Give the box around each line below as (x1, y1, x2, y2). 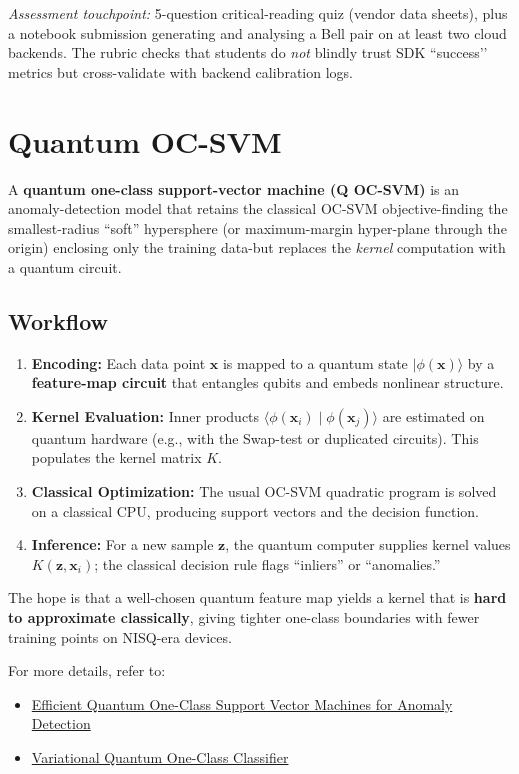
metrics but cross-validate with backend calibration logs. (8, 61, 353, 82)
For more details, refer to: (8, 660, 166, 681)
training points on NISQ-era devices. (8, 626, 232, 647)
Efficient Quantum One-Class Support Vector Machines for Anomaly (31, 693, 453, 714)
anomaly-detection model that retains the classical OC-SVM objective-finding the (8, 198, 508, 219)
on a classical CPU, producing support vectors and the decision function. (31, 500, 479, 521)
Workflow (8, 305, 109, 336)
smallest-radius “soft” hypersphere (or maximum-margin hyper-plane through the (8, 217, 507, 238)
